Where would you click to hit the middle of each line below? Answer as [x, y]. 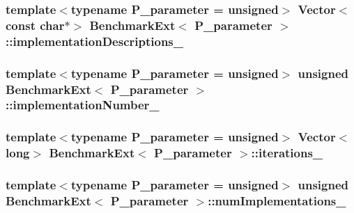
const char [35, 25]
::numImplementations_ [277, 200]
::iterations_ [287, 153]
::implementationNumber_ [83, 105]
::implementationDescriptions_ [94, 41]
